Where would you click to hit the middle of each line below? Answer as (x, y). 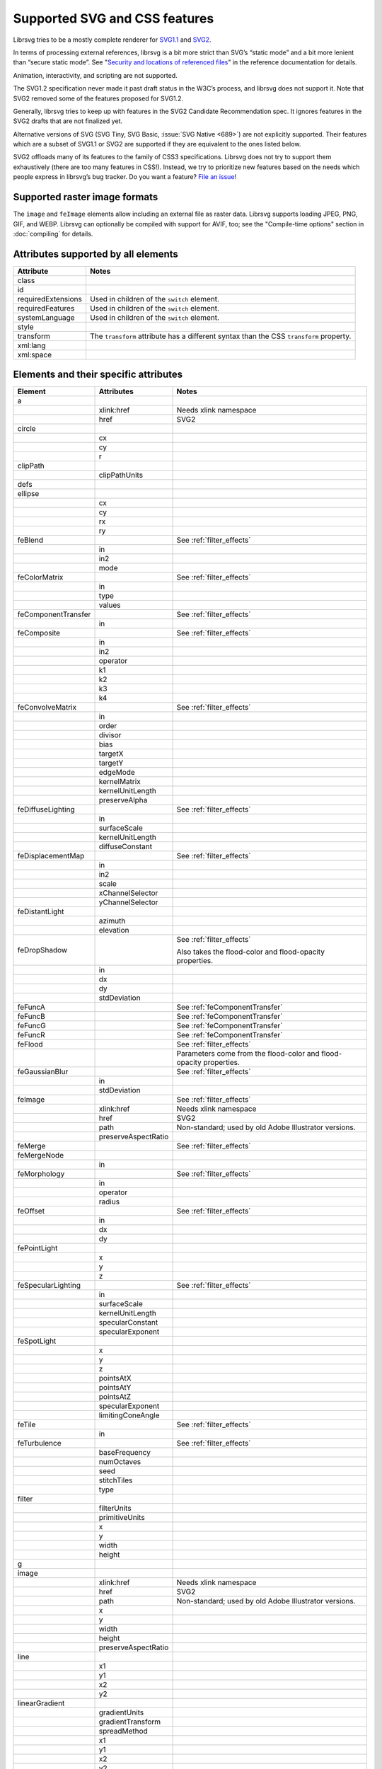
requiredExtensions (50, 299)
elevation (114, 930)
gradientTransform (130, 1722)
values (110, 605)
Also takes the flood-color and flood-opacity (251, 952)
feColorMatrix (40, 577)
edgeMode (117, 773)
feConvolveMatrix (47, 708)
